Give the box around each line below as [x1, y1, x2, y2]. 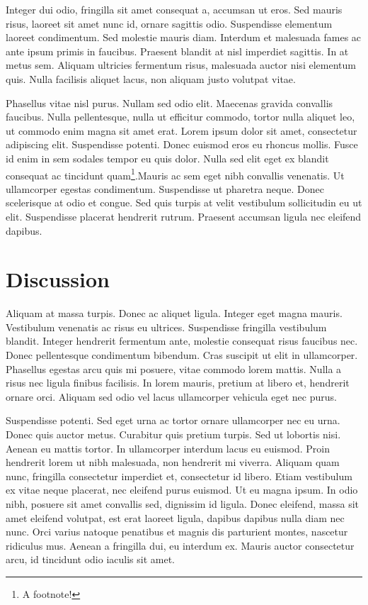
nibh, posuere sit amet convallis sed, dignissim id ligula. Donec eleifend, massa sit [6, 496, 360, 511]
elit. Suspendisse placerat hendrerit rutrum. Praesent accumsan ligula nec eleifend [6, 209, 362, 223]
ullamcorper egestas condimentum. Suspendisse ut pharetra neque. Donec [6, 181, 324, 196]
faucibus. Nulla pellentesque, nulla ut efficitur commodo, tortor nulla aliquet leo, [6, 109, 355, 124]
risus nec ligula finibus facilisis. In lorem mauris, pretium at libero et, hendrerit [6, 375, 350, 390]
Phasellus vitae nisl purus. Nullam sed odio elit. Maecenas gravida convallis [6, 95, 333, 110]
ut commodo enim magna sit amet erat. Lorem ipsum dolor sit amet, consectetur [6, 123, 357, 138]
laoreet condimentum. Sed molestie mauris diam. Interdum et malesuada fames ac [6, 30, 362, 45]
